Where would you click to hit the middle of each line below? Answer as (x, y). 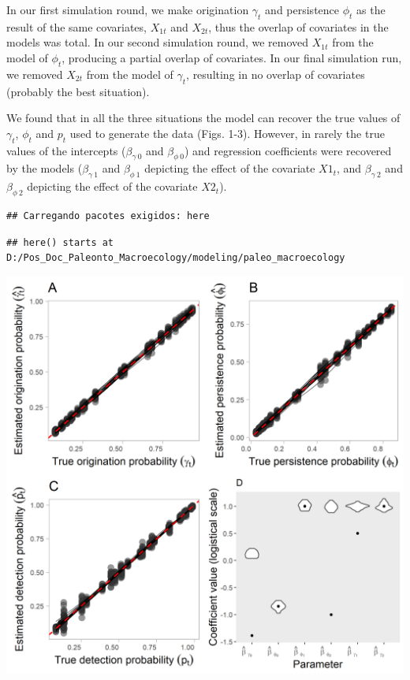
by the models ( (45, 168)
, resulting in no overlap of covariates (276, 74)
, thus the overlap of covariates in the (298, 26)
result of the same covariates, (76, 26)
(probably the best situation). (78, 91)
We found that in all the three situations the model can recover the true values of (203, 118)
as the (371, 9)
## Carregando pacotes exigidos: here (108, 216)
